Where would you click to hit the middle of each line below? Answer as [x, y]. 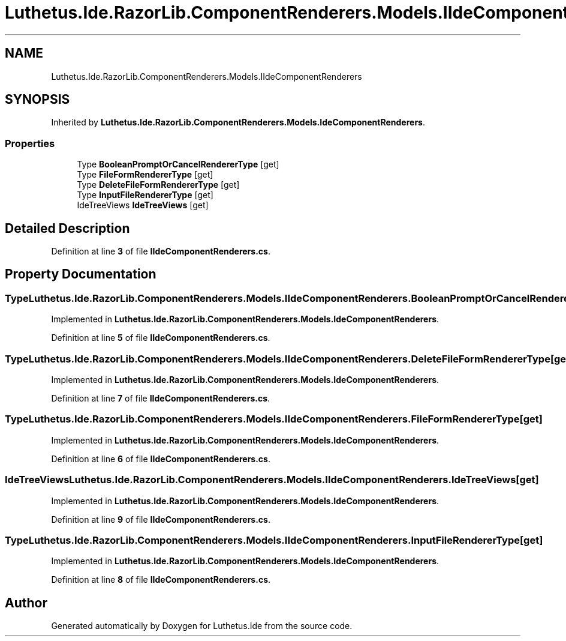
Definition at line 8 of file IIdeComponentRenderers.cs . [161, 580]
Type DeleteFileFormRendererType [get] [158, 185]
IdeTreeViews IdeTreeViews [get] [143, 205]
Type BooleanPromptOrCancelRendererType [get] [178, 164]
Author [26, 603]
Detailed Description [67, 228]
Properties [30, 143]
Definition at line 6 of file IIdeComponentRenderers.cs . [161, 459]
